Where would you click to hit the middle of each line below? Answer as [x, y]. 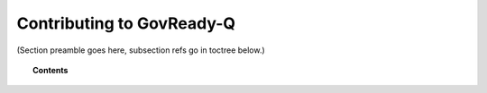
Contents [51, 70]
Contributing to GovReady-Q [126, 23]
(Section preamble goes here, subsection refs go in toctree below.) [141, 50]
